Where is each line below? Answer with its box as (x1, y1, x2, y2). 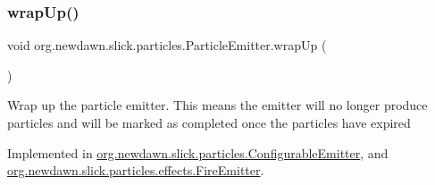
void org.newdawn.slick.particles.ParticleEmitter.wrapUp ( (7, 36, 327, 55)
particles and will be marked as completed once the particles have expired (7, 114, 411, 131)
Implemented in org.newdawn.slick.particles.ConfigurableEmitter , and (7, 143, 389, 162)
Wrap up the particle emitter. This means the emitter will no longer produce (7, 96, 428, 114)
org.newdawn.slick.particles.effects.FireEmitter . (7, 161, 264, 180)
